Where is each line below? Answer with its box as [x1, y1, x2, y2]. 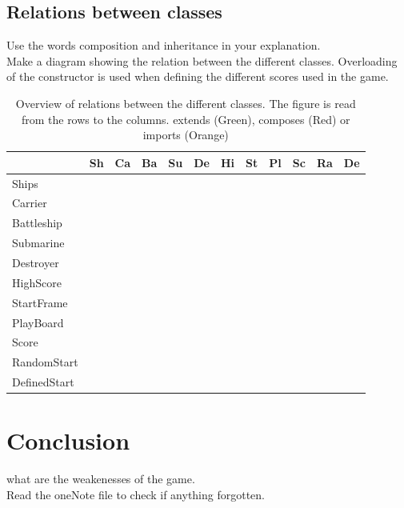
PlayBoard [12, 314, 64, 330]
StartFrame [12, 294, 68, 310]
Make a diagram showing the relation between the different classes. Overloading [6, 52, 398, 69]
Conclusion [6, 424, 130, 457]
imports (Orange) [142, 126, 229, 143]
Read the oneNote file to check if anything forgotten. [6, 486, 266, 502]
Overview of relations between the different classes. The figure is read [15, 94, 356, 111]
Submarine [12, 234, 65, 251]
